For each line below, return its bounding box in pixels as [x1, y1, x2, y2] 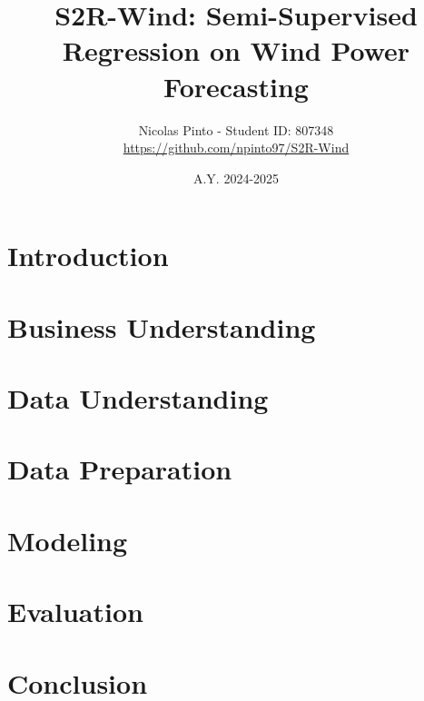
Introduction [7, 237, 169, 274]
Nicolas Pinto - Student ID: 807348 [138, 120, 334, 139]
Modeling [7, 521, 128, 558]
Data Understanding [7, 380, 269, 417]
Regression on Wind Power [62, 32, 410, 69]
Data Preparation [7, 450, 232, 488]
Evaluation [7, 593, 143, 630]
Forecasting [163, 67, 309, 104]
